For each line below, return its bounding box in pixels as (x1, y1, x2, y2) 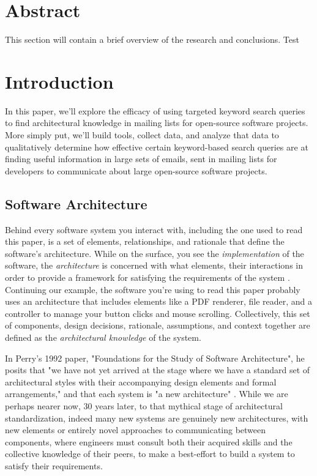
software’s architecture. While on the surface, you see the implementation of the (5, 247, 304, 259)
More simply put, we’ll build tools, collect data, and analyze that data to (5, 128, 279, 141)
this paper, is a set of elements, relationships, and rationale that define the (5, 235, 285, 248)
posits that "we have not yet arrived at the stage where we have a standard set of (5, 363, 310, 376)
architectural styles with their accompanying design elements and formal (5, 375, 277, 388)
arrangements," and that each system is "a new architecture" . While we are (5, 387, 288, 400)
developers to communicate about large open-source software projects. (5, 164, 267, 177)
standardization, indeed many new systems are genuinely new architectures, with (5, 411, 308, 424)
